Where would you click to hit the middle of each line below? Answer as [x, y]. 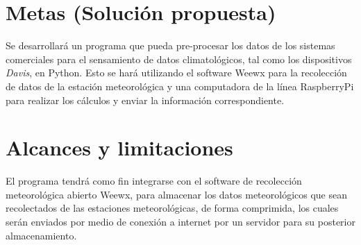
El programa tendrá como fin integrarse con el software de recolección [154, 181]
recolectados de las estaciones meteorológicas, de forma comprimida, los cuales [172, 208]
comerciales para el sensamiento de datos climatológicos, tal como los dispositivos [179, 59]
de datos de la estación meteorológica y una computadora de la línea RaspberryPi [180, 86]
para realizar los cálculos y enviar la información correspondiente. [145, 100]
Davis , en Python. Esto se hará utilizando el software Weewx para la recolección [176, 73]
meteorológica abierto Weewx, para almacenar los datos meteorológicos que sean [176, 194]
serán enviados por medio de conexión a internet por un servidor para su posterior [180, 221]
